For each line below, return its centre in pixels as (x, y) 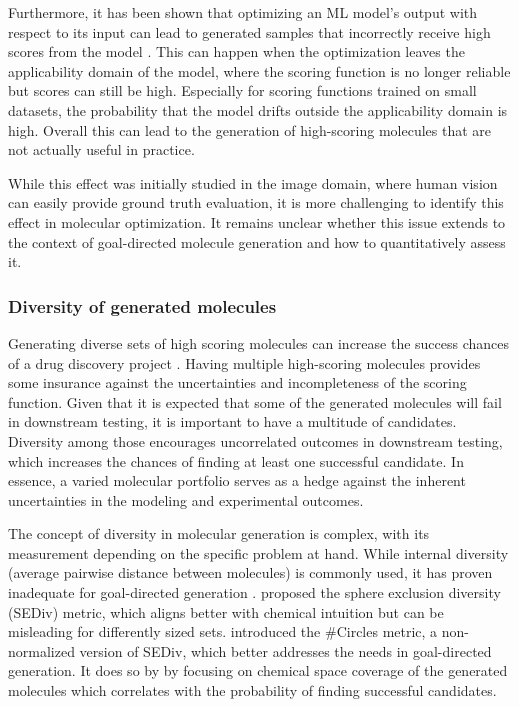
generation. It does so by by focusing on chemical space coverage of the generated (258, 670)
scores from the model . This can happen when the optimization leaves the (236, 51)
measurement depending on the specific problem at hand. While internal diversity (258, 552)
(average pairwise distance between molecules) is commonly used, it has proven (250, 572)
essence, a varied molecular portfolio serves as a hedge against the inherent (237, 480)
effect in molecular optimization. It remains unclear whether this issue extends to (257, 221)
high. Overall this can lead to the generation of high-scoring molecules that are (249, 129)
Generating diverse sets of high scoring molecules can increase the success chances (259, 342)
